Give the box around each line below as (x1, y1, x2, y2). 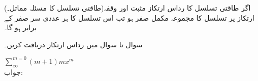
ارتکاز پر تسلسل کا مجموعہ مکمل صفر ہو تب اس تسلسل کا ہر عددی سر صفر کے (4, 12, 254, 23)
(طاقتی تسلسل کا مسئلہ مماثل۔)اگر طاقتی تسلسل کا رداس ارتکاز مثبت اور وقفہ (4, 3, 251, 13)
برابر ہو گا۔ (4, 22, 37, 33)
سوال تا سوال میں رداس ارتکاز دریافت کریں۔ (4, 39, 143, 49)
